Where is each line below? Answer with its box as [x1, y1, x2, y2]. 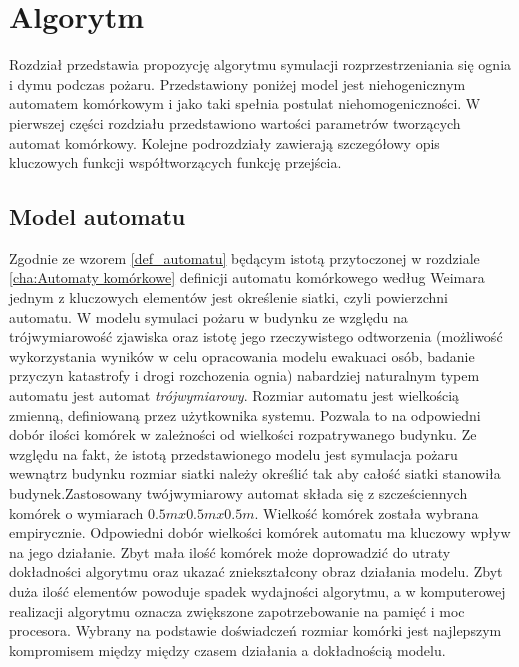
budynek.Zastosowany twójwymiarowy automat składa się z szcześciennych [9, 483, 468, 504]
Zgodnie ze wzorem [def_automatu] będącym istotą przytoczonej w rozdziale [9, 247, 480, 268]
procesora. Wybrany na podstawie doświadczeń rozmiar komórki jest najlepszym [9, 620, 502, 641]
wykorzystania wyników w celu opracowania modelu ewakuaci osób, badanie [9, 345, 475, 366]
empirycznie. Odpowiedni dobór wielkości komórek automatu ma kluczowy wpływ [9, 522, 511, 543]
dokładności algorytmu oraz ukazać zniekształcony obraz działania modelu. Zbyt [9, 561, 503, 582]
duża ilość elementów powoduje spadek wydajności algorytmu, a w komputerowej [9, 580, 506, 601]
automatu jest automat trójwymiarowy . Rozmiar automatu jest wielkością [9, 385, 460, 406]
